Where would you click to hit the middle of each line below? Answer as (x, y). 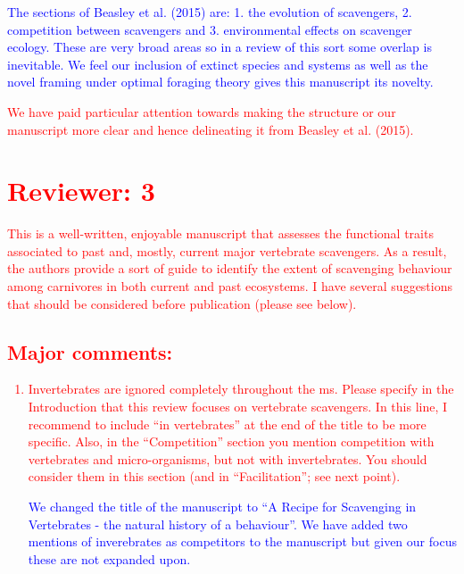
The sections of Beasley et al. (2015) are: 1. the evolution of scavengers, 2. (210, 12)
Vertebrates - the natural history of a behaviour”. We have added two (218, 524)
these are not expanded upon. (109, 558)
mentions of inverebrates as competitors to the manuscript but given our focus (242, 541)
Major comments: (90, 351)
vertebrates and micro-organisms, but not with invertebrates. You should (228, 458)
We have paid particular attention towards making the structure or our (202, 111)
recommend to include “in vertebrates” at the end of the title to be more (227, 424)
